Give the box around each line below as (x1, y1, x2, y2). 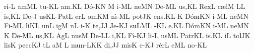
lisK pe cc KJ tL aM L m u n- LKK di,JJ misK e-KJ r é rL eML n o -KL (4, 40, 207, 50)
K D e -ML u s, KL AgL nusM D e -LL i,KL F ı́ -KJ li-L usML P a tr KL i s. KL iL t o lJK (4, 30, 251, 40)
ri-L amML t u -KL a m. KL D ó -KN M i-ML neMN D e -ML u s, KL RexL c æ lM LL (4, 1, 246, 11)
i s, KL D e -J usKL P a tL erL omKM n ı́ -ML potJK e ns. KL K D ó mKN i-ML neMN (4, 10, 249, 21)
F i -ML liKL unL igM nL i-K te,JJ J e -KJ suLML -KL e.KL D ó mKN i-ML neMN (4, 20, 249, 31)
